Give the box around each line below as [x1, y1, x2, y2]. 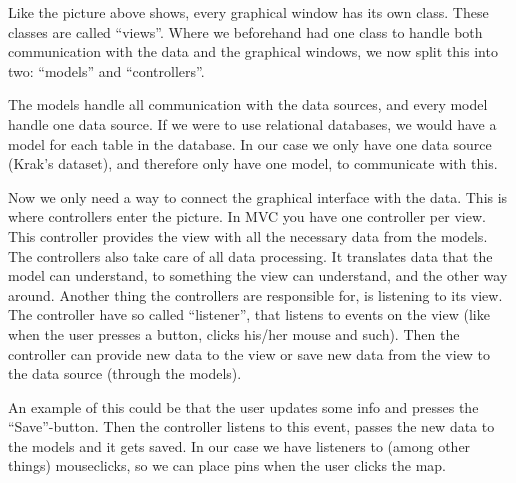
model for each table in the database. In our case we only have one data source [8, 133, 492, 154]
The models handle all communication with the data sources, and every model [8, 94, 488, 115]
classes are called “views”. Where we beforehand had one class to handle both [8, 21, 483, 42]
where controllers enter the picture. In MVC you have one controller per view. [8, 206, 486, 227]
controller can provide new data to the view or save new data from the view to [8, 343, 491, 364]
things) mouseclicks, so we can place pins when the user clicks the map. [8, 455, 447, 476]
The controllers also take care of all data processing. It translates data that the [8, 245, 493, 266]
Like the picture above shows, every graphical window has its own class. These [8, 2, 489, 22]
